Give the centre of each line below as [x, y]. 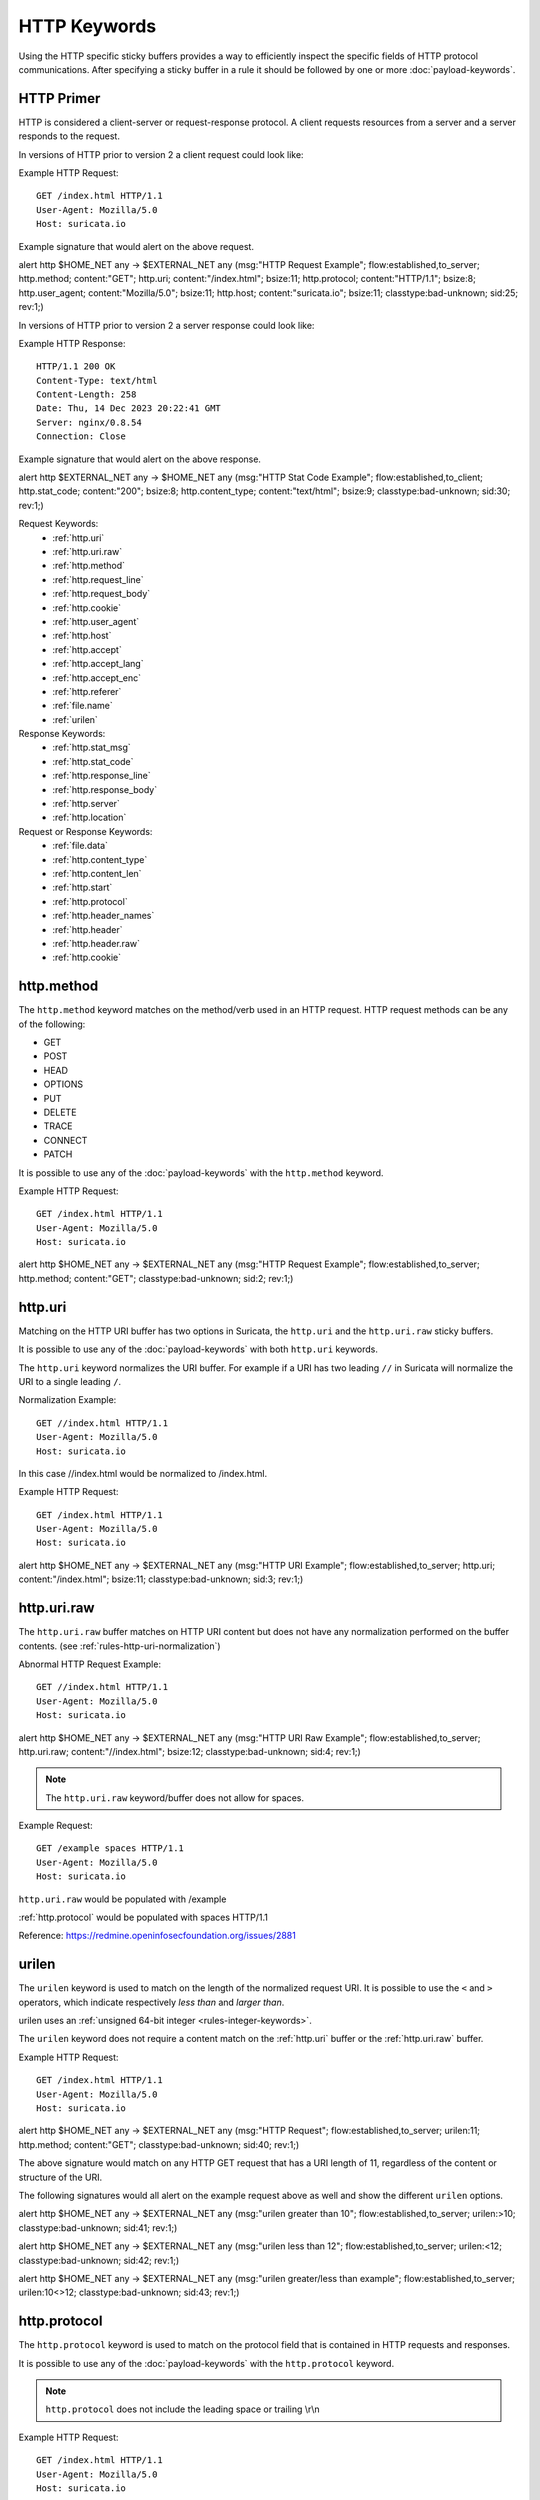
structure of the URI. [60, 2177]
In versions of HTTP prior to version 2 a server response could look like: [166, 325]
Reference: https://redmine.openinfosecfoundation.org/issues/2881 [157, 1936]
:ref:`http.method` [88, 566]
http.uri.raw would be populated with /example [122, 1899]
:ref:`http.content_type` [100, 859]
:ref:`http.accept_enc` [97, 677]
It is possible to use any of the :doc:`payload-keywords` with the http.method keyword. [201, 1172]
